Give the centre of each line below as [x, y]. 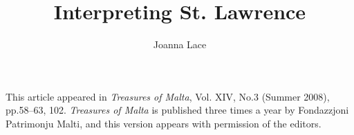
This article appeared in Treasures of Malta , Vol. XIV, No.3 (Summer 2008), [168, 96]
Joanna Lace [180, 44]
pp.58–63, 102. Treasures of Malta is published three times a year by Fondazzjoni [177, 110]
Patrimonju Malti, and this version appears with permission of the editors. [164, 123]
